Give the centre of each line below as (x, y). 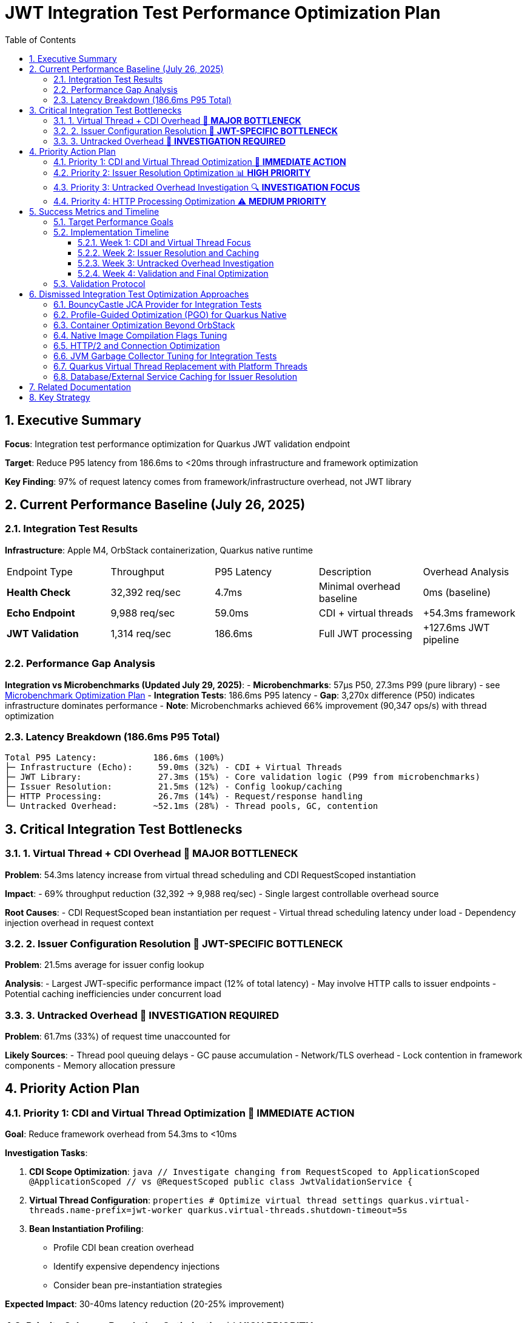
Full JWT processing (365, 633)
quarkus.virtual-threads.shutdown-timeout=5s (297, 1210)
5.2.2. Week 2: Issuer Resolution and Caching (169, 252)
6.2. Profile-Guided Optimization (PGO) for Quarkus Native (170, 314)
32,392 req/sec (146, 592)
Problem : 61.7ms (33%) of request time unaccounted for (118, 1037)
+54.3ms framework (469, 613)
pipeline (441, 639)
